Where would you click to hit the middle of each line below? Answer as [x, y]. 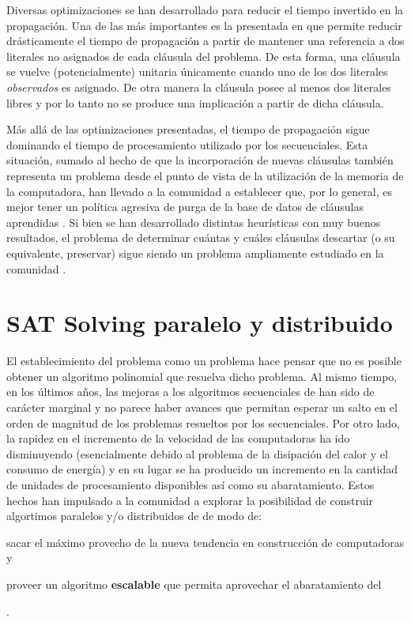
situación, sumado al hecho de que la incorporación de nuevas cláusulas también [200, 160]
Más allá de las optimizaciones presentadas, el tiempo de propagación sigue [188, 129]
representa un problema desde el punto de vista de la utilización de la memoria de [205, 175]
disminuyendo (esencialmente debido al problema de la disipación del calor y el [197, 453]
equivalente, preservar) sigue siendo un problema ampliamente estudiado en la [195, 253]
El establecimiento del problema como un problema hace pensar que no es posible [204, 361]
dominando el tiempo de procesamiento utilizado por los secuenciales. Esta [187, 144]
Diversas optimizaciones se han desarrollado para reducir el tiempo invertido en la [205, 9]
